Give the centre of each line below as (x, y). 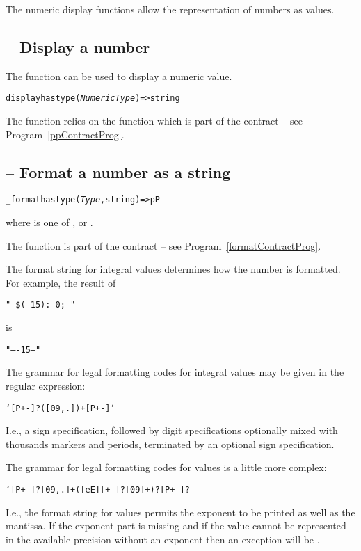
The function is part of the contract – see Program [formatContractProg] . (163, 245)
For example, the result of (61, 282)
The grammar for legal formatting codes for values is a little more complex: (166, 467)
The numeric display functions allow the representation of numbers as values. (170, 9)
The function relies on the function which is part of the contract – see (154, 121)
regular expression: (46, 385)
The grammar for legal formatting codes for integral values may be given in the (175, 372)
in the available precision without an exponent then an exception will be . (163, 539)
